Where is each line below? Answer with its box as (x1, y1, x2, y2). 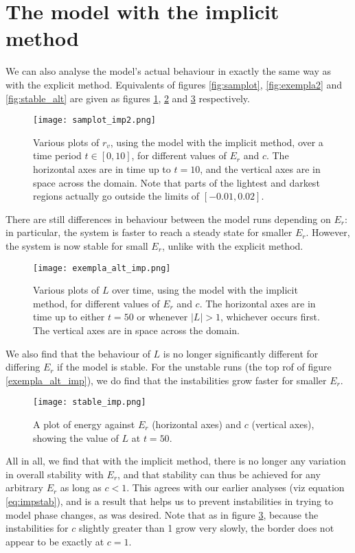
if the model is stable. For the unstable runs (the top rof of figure (57, 360, 332, 374)
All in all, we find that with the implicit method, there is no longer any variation (5, 454, 346, 468)
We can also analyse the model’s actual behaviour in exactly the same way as (5, 64, 332, 78)
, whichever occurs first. (220, 309, 320, 324)
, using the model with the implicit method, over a (110, 134, 323, 149)
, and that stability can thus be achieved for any (117, 467, 321, 481)
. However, (306, 225, 350, 239)
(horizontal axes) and (152, 416, 242, 431)
